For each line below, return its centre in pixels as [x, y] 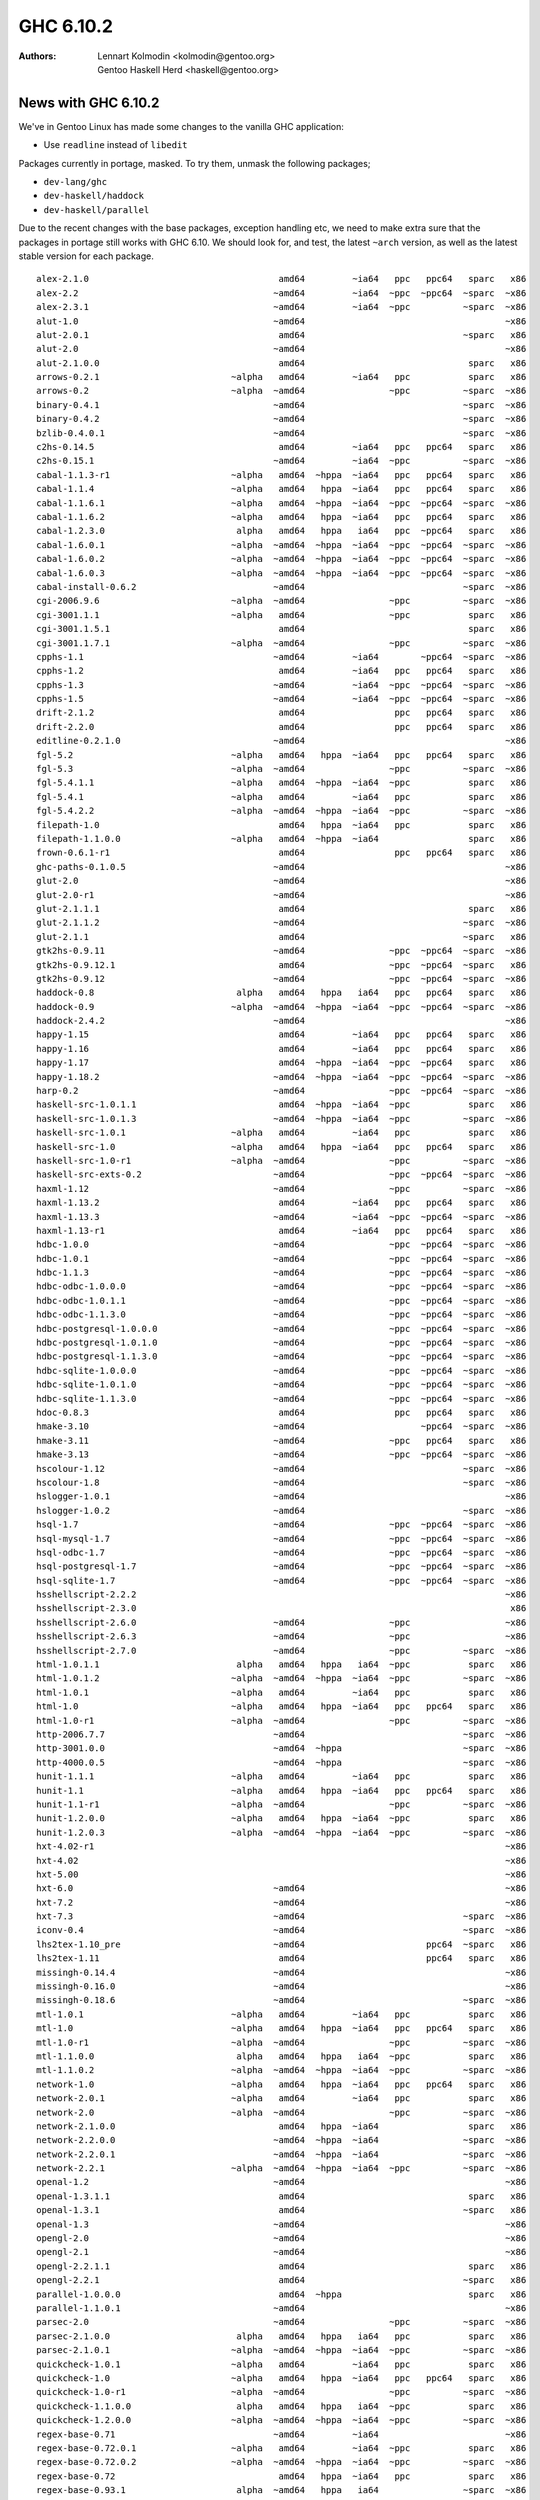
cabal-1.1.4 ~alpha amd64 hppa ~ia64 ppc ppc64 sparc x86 [281, 489]
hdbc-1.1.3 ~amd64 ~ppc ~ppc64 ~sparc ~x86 [281, 1273]
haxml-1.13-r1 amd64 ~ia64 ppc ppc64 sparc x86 [281, 1230]
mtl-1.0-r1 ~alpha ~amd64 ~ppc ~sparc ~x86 [281, 2042]
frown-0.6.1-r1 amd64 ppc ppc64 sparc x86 [281, 853]
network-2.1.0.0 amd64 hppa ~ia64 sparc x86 [281, 2126]
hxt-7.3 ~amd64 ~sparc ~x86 [281, 1916]
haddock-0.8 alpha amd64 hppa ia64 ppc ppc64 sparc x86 [281, 993]
